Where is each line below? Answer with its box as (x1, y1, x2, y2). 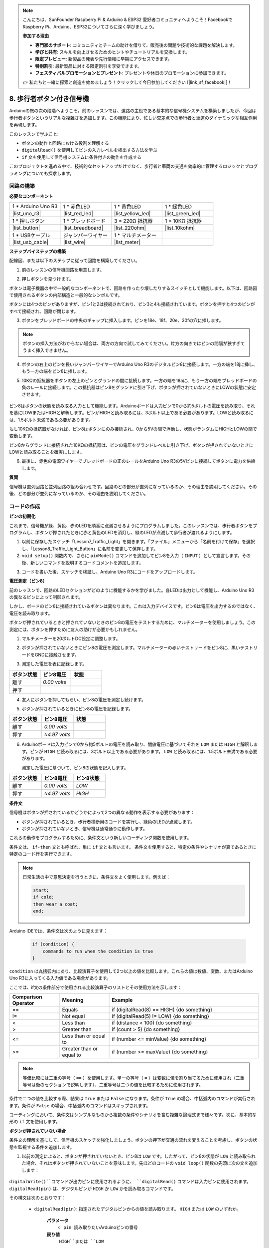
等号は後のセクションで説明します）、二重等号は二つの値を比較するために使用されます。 (22, 1081, 204, 1088)
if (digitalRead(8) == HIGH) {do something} (112, 1006, 213, 1013)
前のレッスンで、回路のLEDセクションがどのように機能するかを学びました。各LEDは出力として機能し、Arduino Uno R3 (9, 587, 255, 593)
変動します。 (9, 433, 35, 439)
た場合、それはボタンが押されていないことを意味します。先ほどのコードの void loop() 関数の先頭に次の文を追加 (21, 1160, 258, 1166)
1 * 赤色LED (63, 203, 90, 210)
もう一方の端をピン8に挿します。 (21, 368, 90, 374)
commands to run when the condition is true (42, 948, 153, 954)
